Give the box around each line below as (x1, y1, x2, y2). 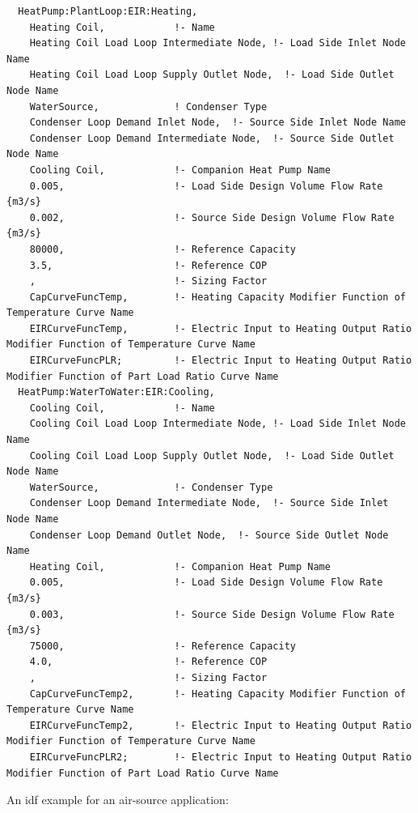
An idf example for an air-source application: (6, 791, 229, 808)
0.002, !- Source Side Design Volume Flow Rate (29, 211, 395, 223)
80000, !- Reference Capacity (29, 243, 296, 255)
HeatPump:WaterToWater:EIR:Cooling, (18, 386, 215, 398)
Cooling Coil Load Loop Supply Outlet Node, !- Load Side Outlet (29, 449, 395, 462)
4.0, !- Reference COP (29, 656, 268, 668)
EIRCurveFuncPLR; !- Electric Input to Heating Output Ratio (29, 355, 412, 367)
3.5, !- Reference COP (29, 259, 268, 271)
